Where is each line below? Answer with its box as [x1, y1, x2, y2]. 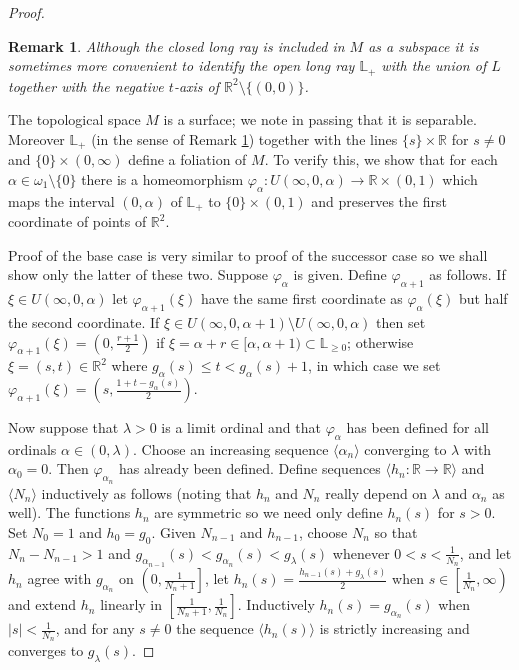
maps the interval [8, 190, 115, 211]
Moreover [8, 128, 65, 149]
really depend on [325, 482, 428, 503]
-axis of [173, 75, 220, 96]
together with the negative [8, 75, 164, 96]
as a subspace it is [368, 35, 479, 56]
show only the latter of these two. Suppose [8, 264, 269, 285]
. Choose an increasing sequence [132, 438, 329, 459]
